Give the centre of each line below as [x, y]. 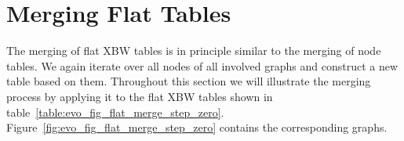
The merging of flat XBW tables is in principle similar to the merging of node [194, 51]
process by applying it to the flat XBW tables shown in [140, 96]
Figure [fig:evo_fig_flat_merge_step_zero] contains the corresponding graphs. [197, 127]
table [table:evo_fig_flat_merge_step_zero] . [115, 112]
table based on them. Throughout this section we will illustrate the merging [189, 81]
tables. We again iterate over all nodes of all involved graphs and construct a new [202, 65]
